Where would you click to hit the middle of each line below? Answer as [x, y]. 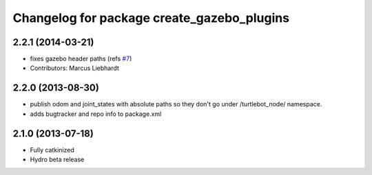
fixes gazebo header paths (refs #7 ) [81, 59]
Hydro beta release [57, 160]
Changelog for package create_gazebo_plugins [151, 18]
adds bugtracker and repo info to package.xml [96, 114]
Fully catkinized [52, 150]
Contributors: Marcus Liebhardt [75, 68]
